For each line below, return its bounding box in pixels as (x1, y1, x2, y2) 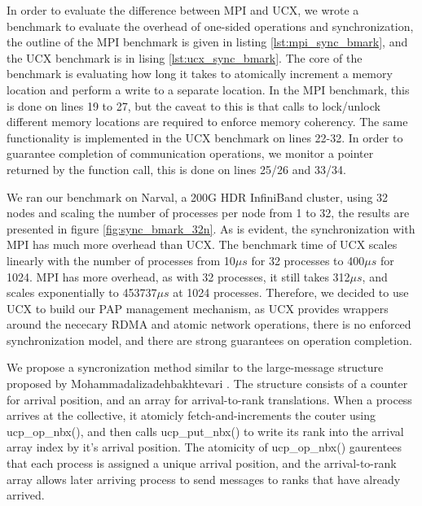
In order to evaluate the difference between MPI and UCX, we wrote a (7, 2, 359, 18)
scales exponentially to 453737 (7, 284, 157, 301)
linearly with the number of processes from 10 (7, 251, 235, 268)
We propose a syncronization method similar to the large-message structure (7, 359, 384, 376)
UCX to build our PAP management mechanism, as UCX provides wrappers (7, 299, 389, 316)
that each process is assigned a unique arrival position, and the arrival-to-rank (7, 455, 397, 472)
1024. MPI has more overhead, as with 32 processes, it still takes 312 (7, 268, 350, 285)
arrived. (7, 486, 45, 504)
